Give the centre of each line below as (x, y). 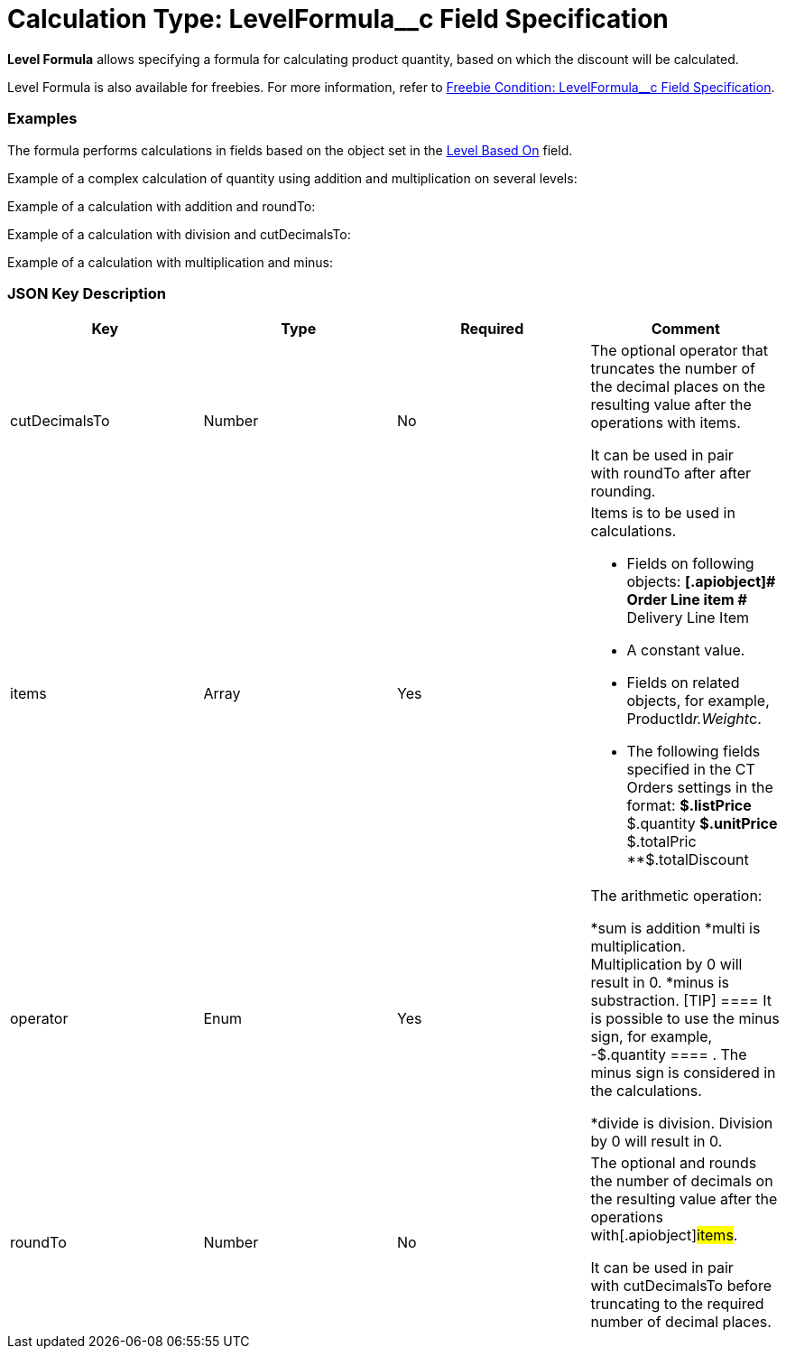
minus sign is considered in (683, 1073)
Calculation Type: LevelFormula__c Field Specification (338, 19)
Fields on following (690, 564)
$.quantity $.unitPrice (702, 824)
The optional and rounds (674, 1163)
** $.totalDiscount (688, 860)
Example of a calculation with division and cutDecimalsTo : (179, 234)
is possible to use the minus (685, 1019)
